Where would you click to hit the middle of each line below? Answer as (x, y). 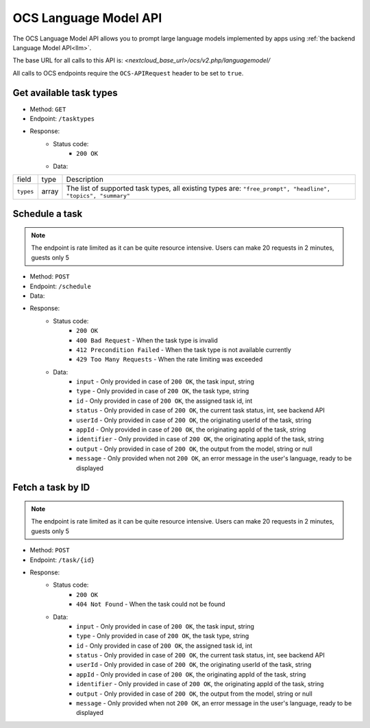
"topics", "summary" (98, 196)
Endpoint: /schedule (61, 286)
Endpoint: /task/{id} (62, 560)
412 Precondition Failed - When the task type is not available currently (184, 349)
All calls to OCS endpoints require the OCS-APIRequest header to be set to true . (128, 73)
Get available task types (65, 93)
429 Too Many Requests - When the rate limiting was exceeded (170, 360)
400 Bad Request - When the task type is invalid (147, 340)
